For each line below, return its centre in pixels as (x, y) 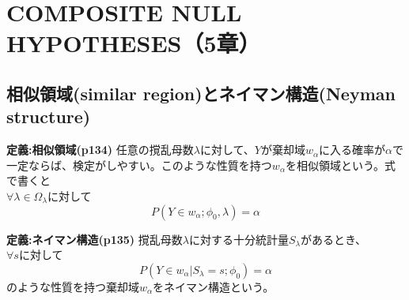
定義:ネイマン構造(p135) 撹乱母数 (95, 239)
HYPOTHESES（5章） (134, 43)
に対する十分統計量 (239, 239)
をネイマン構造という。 (214, 286)
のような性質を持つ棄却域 (73, 286)
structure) (49, 116)
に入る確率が (352, 150)
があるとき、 (334, 239)
